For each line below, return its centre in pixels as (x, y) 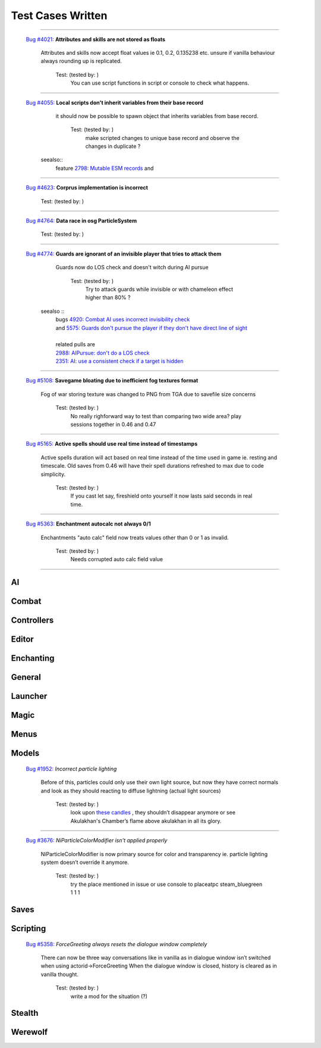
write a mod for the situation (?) (109, 996)
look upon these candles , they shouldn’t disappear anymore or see (153, 813)
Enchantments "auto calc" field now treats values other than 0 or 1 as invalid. (135, 537)
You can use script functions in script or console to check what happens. (160, 83)
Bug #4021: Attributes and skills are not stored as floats (96, 39)
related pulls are (75, 344)
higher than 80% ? (108, 297)
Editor (22, 640)
